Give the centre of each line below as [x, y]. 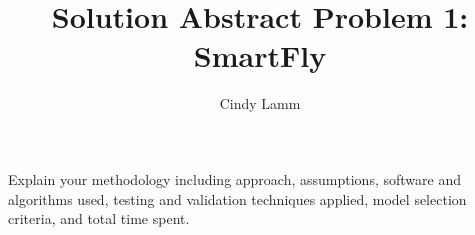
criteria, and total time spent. [99, 218]
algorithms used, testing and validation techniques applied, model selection [237, 198]
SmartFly [260, 55]
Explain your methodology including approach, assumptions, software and [234, 178]
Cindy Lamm [260, 103]
